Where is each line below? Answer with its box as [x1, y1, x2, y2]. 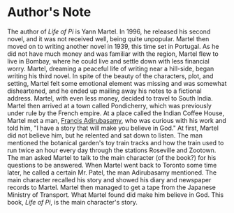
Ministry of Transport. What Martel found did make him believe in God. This [7, 190, 224, 199]
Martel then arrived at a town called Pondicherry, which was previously [7, 101, 212, 110]
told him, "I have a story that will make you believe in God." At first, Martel [7, 124, 219, 132]
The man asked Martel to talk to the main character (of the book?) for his [7, 153, 217, 161]
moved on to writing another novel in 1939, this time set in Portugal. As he [7, 42, 219, 50]
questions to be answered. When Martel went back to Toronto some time [7, 161, 217, 169]
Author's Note [7, 4, 92, 20]
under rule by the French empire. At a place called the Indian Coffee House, [7, 109, 225, 117]
